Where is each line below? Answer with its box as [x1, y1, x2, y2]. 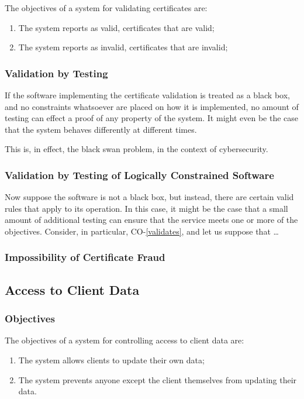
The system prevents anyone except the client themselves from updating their [18, 373, 297, 386]
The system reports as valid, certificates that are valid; [18, 21, 215, 33]
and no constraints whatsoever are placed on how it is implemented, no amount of [5, 100, 299, 112]
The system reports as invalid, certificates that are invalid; [18, 41, 228, 53]
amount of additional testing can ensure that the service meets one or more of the [5, 214, 298, 226]
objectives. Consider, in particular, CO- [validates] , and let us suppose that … [5, 225, 279, 237]
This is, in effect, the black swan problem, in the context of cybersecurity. [5, 143, 268, 155]
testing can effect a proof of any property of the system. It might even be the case [5, 112, 299, 124]
